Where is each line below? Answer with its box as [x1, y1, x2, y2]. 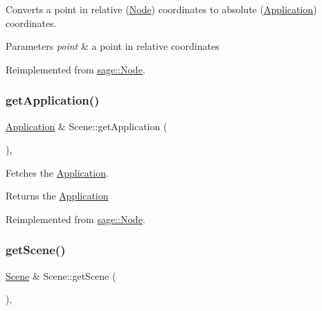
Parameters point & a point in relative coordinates [6, 39, 220, 53]
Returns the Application [6, 188, 109, 203]
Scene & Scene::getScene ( [6, 268, 116, 283]
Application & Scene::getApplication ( [6, 118, 168, 133]
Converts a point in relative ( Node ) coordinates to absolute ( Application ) [6, 2, 317, 16]
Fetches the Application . [6, 165, 109, 179]
